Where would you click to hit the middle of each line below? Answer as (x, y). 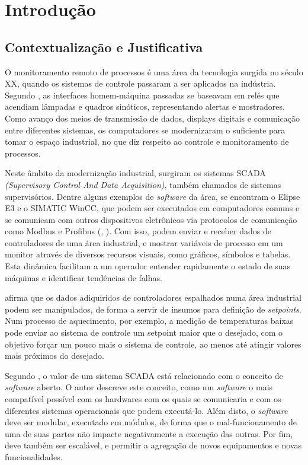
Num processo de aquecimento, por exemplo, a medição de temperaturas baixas (149, 321)
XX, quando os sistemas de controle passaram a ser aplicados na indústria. (140, 83)
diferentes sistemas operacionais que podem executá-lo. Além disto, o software (146, 410)
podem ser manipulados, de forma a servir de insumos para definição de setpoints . (153, 309)
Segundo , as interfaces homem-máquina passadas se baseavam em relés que (142, 95)
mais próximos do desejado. (54, 356)
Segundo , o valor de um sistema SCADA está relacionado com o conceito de (144, 375)
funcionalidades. (34, 456)
